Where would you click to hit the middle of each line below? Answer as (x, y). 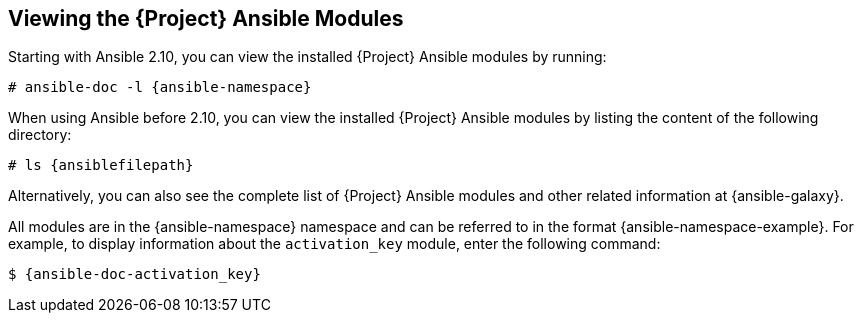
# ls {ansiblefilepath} (101, 165)
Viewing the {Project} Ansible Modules (206, 18)
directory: (40, 135)
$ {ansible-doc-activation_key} (134, 274)
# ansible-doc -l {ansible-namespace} (160, 87)
